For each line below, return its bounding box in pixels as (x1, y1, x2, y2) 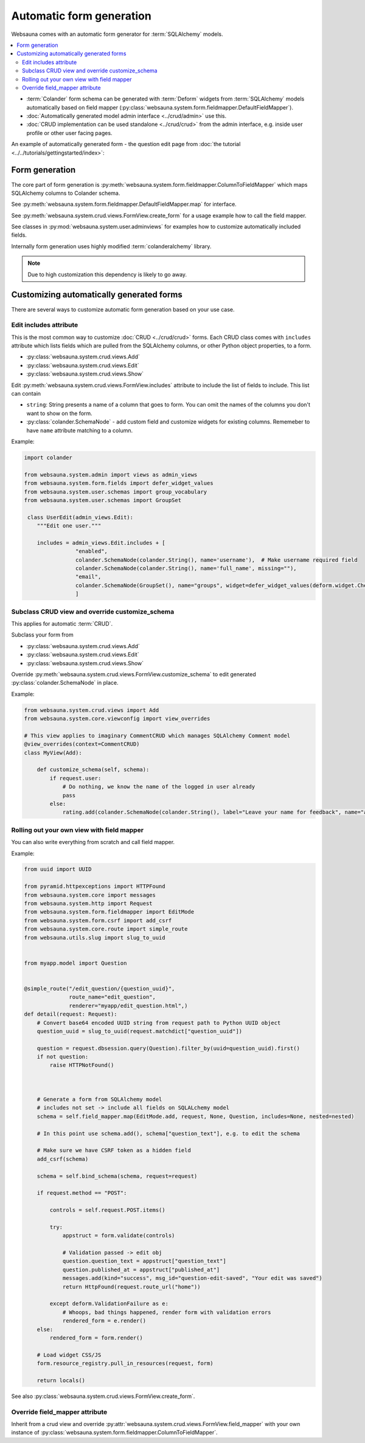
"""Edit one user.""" (36, 522, 102, 529)
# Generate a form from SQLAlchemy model (36, 1096, 162, 1103)
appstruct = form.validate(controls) (62, 1232, 175, 1239)
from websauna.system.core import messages (24, 892, 156, 898)
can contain (11, 390, 41, 397)
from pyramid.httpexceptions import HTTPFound (24, 883, 165, 890)
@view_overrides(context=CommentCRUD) (24, 741, 140, 748)
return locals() (36, 1377, 85, 1384)
